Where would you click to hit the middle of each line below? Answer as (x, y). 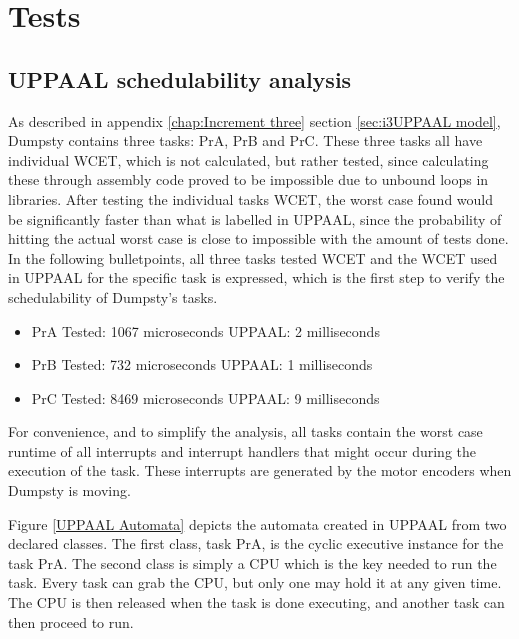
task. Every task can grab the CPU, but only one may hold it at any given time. (255, 582)
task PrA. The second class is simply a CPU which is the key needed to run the (252, 562)
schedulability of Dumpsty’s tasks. (113, 296)
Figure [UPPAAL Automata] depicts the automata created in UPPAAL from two (257, 523)
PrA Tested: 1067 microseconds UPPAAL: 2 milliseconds (205, 330)
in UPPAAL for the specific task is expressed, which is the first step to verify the (256, 277)
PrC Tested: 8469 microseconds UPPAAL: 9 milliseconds (205, 397)
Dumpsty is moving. (69, 490)
